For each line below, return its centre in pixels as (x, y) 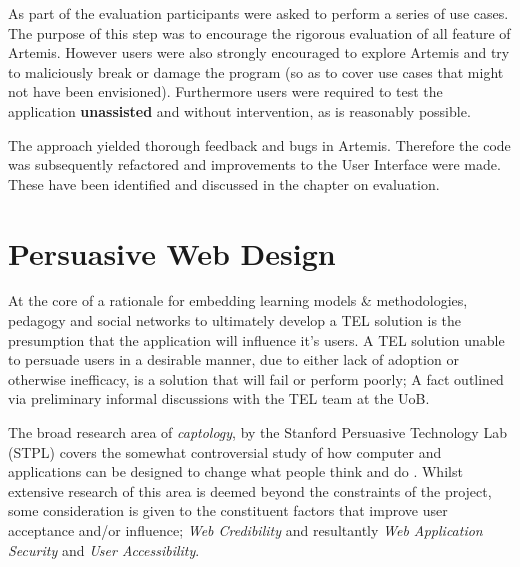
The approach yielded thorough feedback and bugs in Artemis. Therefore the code (259, 144)
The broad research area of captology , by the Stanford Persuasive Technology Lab (257, 432)
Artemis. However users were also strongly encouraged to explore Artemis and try (259, 52)
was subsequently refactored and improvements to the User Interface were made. (254, 164)
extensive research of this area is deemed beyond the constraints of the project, (250, 490)
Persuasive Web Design (172, 252)
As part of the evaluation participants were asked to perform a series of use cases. (258, 13)
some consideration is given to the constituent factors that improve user (228, 510)
